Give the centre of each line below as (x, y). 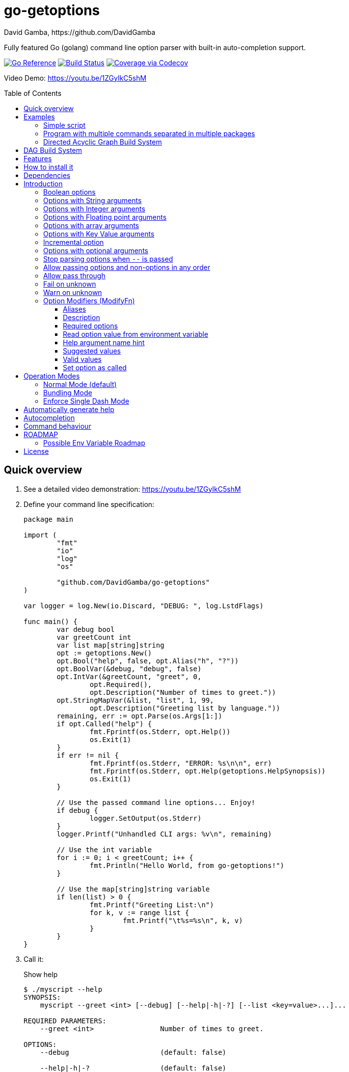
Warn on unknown (73, 292)
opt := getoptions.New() (104, 653)
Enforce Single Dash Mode (86, 401)
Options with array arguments (91, 225)
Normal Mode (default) (80, 384)
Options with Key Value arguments (99, 234)
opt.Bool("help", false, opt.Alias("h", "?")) (148, 661)
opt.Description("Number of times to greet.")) (183, 692)
